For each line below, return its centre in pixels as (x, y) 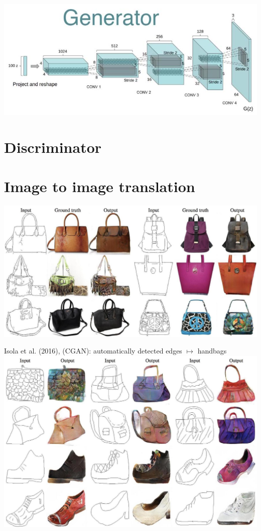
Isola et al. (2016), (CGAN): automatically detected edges (93, 351)
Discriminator (53, 147)
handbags (212, 351)
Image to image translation (100, 186)
